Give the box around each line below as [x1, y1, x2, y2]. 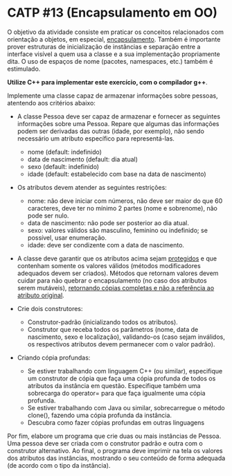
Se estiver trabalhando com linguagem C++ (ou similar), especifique [27, 367, 223, 375]
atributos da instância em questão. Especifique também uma [27, 381, 201, 389]
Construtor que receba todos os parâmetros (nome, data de [27, 325, 199, 333]
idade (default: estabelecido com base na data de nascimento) [27, 170, 206, 178]
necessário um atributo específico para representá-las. [17, 134, 175, 143]
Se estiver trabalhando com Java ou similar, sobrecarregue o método [27, 403, 225, 412]
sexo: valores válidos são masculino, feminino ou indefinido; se [27, 226, 208, 234]
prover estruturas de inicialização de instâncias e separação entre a [7, 42, 201, 51]
